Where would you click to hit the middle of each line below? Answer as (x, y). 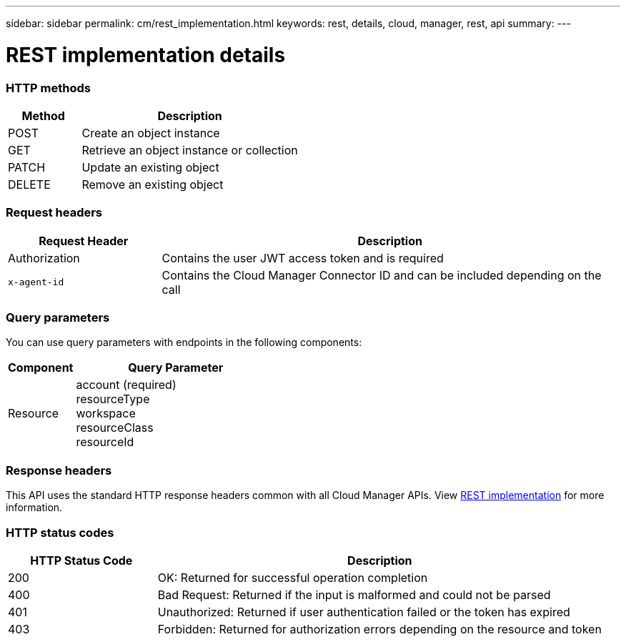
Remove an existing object (153, 184)
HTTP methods (48, 88)
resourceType (113, 399)
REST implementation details (146, 55)
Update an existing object (150, 167)
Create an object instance (151, 133)
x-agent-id (36, 282)
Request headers (54, 213)
